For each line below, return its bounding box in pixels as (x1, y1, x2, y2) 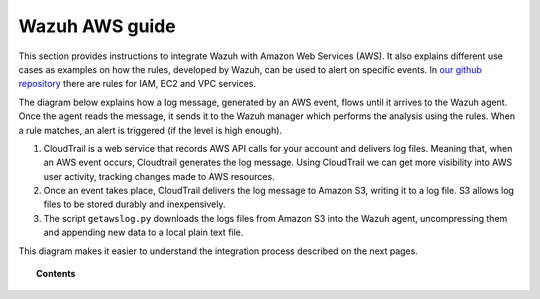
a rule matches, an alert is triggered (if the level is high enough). (18, 124, 283, 136)
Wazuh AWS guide (18, 15, 177, 37)
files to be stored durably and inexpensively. (43, 198, 226, 210)
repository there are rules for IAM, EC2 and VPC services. (18, 78, 257, 90)
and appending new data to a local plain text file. (43, 226, 244, 239)
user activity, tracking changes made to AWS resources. (43, 170, 275, 182)
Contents (36, 268, 76, 280)
